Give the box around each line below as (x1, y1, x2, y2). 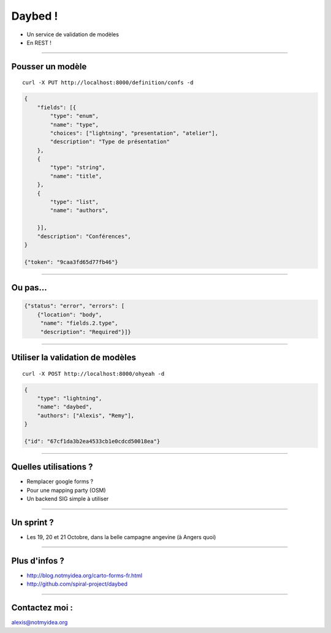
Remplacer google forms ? (26, 478, 94, 485)
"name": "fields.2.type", (40, 320, 119, 327)
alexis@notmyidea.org (11, 619, 68, 626)
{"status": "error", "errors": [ (24, 303, 125, 309)
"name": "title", (50, 173, 102, 179)
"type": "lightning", (37, 395, 102, 402)
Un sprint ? (11, 517, 55, 527)
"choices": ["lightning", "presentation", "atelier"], (50, 130, 219, 136)
